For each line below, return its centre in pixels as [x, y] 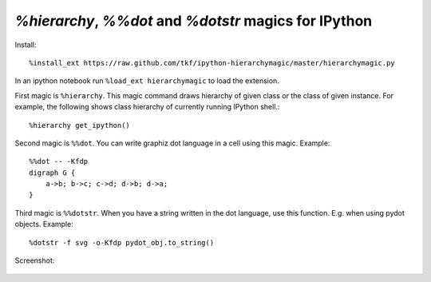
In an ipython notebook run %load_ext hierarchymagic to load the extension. [147, 81]
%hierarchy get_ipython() [80, 125]
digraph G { [52, 173]
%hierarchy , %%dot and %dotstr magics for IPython [194, 21]
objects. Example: [44, 224]
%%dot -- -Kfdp [59, 161]
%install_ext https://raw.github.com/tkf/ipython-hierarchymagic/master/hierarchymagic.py [212, 63]
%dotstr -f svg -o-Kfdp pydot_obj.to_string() [122, 242]
